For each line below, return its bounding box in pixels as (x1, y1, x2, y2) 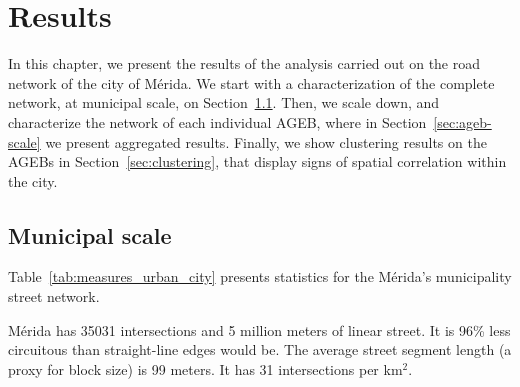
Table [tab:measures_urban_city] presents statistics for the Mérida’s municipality (8, 266, 512, 287)
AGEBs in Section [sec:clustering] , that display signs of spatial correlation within (8, 151, 507, 172)
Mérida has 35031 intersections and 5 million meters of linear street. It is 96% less (8, 319, 511, 340)
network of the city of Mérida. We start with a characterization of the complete (8, 72, 495, 93)
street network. (8, 286, 100, 307)
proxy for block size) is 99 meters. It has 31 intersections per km (8, 358, 403, 379)
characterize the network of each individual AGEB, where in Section (8, 111, 427, 132)
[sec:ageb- (433, 111, 492, 132)
